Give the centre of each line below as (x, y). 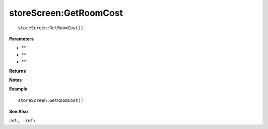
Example (18, 89)
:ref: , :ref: (23, 121)
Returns (18, 71)
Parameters (22, 39)
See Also (19, 112)
